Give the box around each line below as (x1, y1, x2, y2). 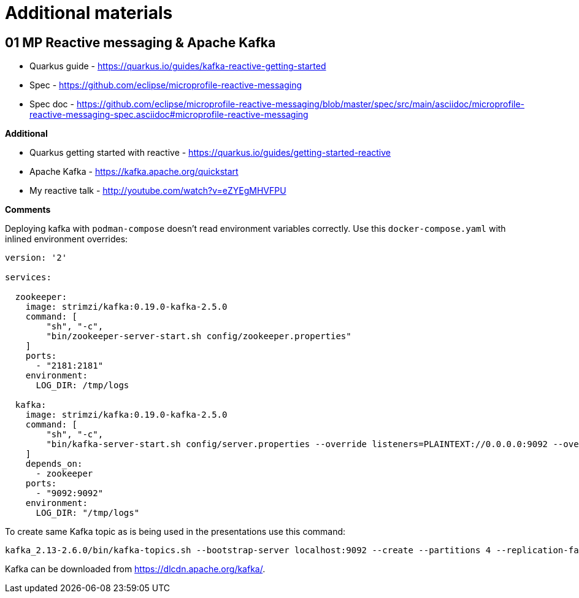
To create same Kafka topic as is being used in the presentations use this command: (5, 526, 346, 537)
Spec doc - (29, 99, 74, 110)
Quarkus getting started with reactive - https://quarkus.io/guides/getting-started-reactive (29, 147, 391, 158)
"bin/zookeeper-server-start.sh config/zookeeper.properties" (46, 331, 351, 342)
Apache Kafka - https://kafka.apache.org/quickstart (29, 166, 239, 177)
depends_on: (25, 459, 83, 469)
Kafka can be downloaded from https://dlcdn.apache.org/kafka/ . (5, 564, 266, 575)
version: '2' (5, 253, 67, 263)
